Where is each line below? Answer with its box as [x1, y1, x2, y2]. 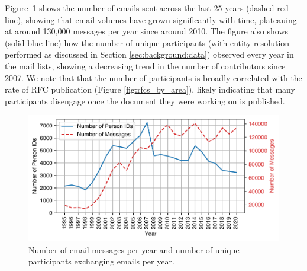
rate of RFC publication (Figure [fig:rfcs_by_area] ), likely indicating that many [5, 83, 295, 95]
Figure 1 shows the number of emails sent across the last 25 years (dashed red [5, 2, 289, 14]
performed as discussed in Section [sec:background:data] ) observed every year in [5, 48, 294, 60]
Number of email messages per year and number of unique [28, 243, 240, 256]
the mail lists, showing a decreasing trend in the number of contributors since [5, 59, 286, 72]
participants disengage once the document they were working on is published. [5, 94, 285, 107]
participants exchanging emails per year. [28, 255, 174, 267]
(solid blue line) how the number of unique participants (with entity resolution [5, 36, 290, 49]
